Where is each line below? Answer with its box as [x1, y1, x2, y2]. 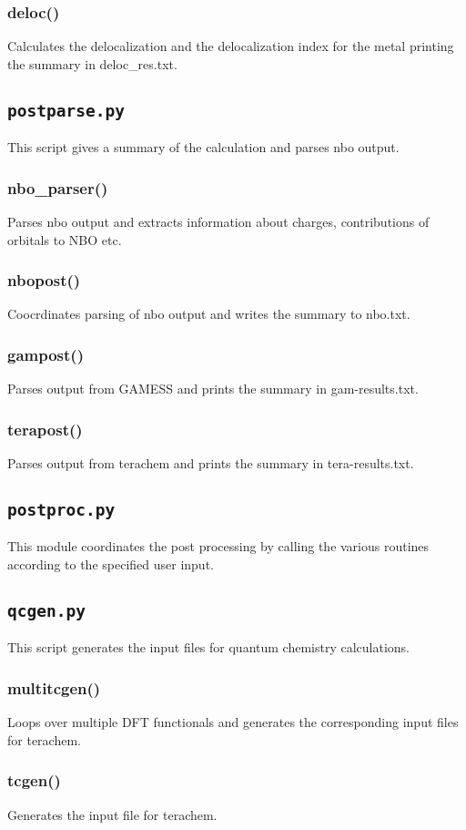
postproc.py [7, 500, 116, 520]
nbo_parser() [7, 176, 108, 199]
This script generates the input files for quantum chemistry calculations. [7, 638, 410, 657]
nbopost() [7, 269, 81, 292]
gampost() [7, 343, 84, 365]
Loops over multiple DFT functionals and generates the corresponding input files [7, 712, 459, 732]
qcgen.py [7, 600, 86, 620]
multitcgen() [7, 676, 101, 699]
